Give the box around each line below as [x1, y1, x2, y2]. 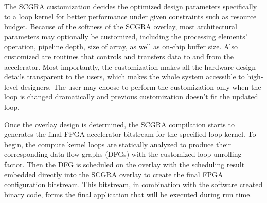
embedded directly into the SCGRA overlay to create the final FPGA [4, 169, 223, 179]
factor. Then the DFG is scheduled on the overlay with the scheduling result [4, 158, 245, 169]
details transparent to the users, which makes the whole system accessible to [4, 71, 245, 82]
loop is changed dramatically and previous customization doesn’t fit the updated [4, 91, 258, 102]
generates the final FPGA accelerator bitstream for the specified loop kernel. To [4, 129, 256, 139]
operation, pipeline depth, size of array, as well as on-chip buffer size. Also [4, 41, 238, 52]
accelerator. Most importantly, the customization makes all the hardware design [4, 61, 256, 72]
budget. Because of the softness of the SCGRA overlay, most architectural [4, 21, 237, 32]
